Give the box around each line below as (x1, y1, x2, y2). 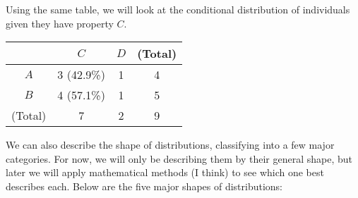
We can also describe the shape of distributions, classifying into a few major (6, 137, 335, 152)
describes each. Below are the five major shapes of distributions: (6, 178, 283, 193)
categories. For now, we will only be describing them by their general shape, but (6, 151, 353, 166)
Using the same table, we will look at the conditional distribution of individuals (6, 2, 350, 16)
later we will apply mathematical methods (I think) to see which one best (6, 165, 324, 180)
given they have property (6, 16, 114, 30)
